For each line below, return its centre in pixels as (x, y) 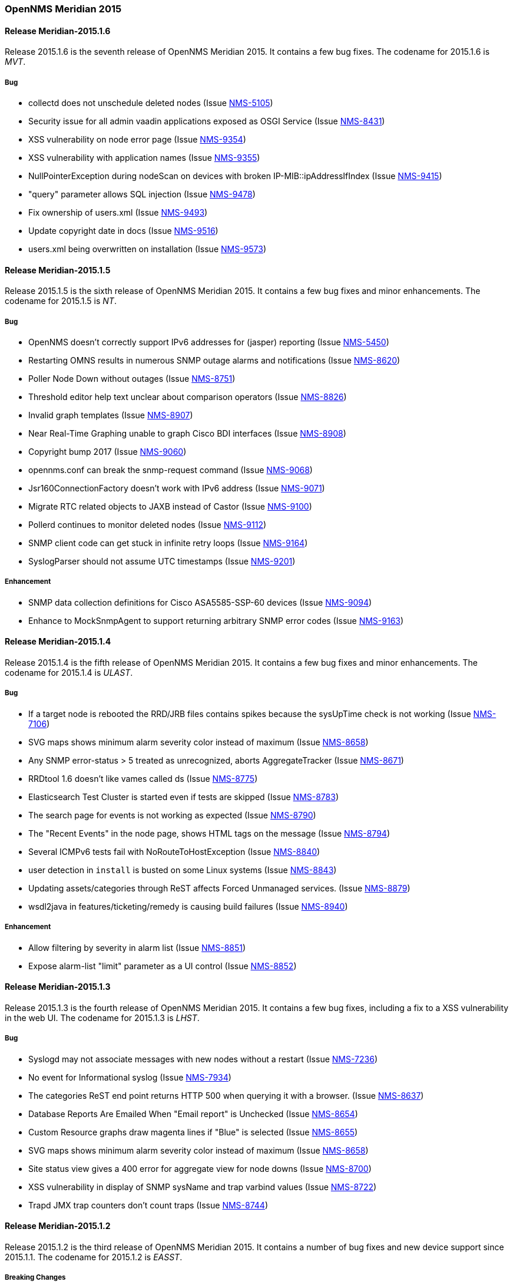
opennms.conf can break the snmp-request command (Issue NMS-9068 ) (171, 470)
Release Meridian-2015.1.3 (58, 987)
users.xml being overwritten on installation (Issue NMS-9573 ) (148, 249)
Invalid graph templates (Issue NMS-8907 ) (111, 415)
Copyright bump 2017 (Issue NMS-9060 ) (107, 452)
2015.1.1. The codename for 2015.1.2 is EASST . (94, 1257)
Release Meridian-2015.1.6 (58, 31)
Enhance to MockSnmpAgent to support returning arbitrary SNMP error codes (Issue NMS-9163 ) (216, 620)
